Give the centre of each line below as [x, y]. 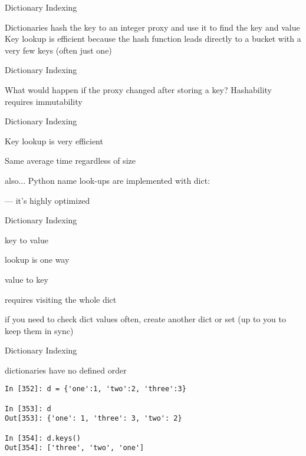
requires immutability [44, 101]
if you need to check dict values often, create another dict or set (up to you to [146, 319]
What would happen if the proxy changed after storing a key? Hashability [138, 89]
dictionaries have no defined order [66, 370]
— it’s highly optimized [47, 200]
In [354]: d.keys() [43, 438]
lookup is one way [37, 260]
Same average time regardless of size [70, 161]
